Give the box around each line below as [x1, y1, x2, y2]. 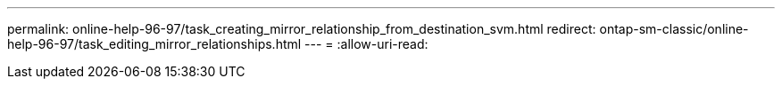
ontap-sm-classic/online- [599, 21, 749, 36]
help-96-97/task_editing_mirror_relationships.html [7, 36, 302, 51]
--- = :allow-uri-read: [304, 36, 428, 51]
